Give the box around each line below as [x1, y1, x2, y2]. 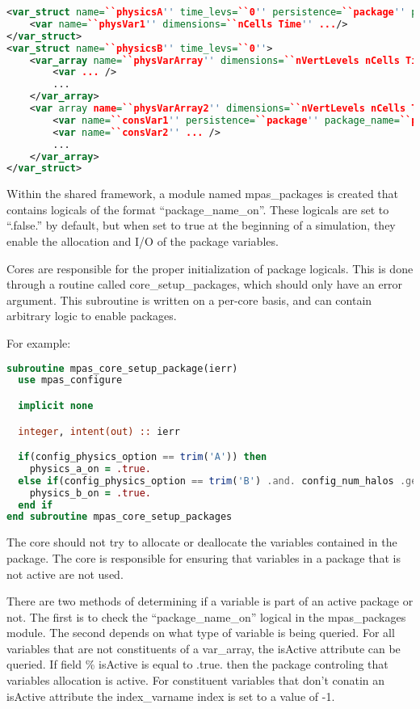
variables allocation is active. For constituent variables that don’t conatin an [6, 672, 385, 689]
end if [18, 499, 53, 511]
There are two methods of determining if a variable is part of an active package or [6, 593, 414, 610]
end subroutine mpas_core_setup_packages [6, 511, 233, 523]
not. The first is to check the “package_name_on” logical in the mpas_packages [6, 608, 406, 625]
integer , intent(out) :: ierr [18, 425, 180, 437]
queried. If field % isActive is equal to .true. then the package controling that [6, 656, 388, 673]
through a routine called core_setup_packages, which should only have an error [6, 276, 403, 293]
